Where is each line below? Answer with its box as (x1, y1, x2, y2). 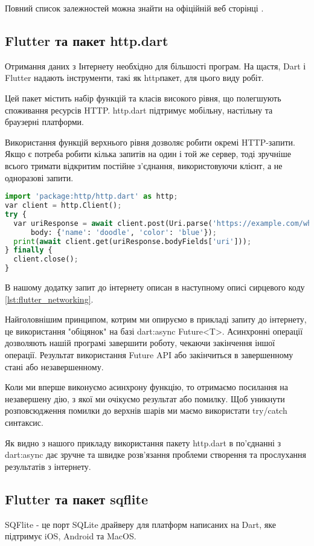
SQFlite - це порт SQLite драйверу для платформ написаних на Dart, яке (5, 518, 276, 530)
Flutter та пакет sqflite (5, 489, 148, 508)
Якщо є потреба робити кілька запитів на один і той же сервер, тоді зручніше (5, 147, 291, 160)
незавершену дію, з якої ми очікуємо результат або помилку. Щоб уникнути (5, 392, 285, 405)
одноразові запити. (5, 171, 74, 184)
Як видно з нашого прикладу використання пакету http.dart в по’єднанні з (5, 436, 281, 449)
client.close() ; (13, 255, 78, 264)
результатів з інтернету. (5, 460, 91, 472)
